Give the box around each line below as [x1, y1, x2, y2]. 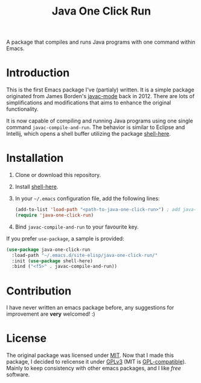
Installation [6, 152, 64, 165]
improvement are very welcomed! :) [6, 310, 95, 318]
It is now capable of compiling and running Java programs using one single [6, 117, 193, 125]
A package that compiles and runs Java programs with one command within [6, 38, 196, 46]
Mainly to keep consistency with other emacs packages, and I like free [6, 365, 181, 372]
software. [6, 371, 30, 378]
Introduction [6, 66, 70, 80]
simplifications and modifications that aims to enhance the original [6, 99, 171, 107]
